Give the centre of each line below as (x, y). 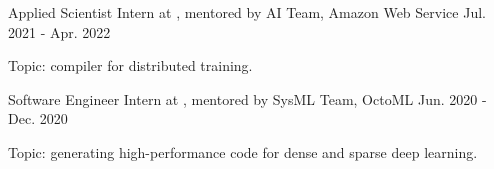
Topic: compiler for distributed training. (130, 65)
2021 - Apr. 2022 (59, 31)
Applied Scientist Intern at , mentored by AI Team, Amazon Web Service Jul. (247, 12)
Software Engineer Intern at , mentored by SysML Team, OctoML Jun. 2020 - (247, 98)
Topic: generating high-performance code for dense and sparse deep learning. (243, 151)
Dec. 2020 (38, 118)
